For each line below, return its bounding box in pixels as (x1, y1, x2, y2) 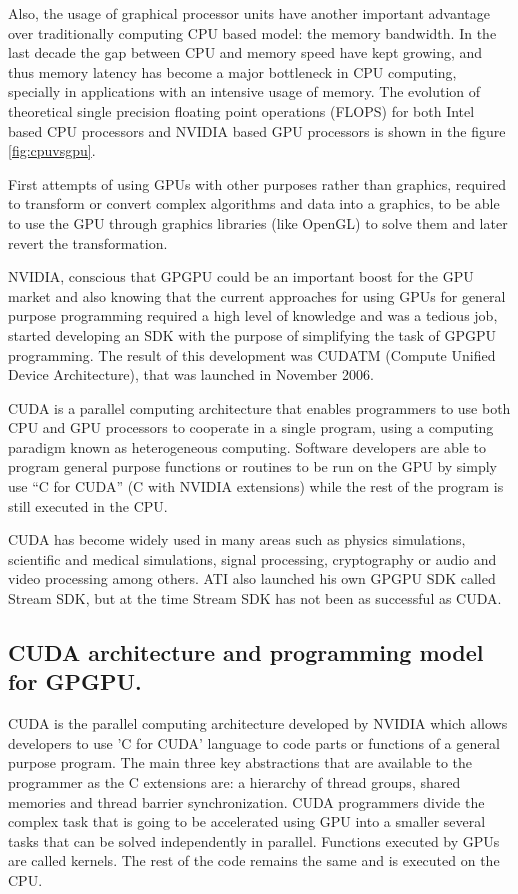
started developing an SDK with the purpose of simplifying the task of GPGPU (8, 324, 497, 345)
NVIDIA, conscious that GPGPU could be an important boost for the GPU (8, 266, 474, 287)
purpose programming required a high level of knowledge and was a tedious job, (8, 305, 498, 326)
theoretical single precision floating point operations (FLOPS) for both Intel (8, 100, 475, 121)
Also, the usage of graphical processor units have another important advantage (8, 3, 491, 23)
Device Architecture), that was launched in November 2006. (8, 364, 374, 385)
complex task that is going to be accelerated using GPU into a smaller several (8, 811, 486, 832)
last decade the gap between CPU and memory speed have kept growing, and (8, 42, 483, 63)
